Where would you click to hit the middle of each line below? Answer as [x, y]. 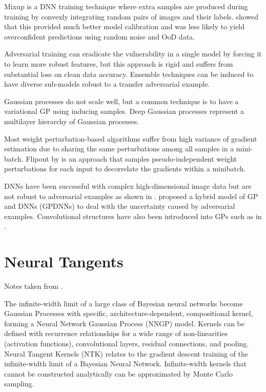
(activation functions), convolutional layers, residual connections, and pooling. [127, 343]
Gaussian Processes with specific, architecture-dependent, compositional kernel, [129, 313]
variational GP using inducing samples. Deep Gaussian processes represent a [124, 111]
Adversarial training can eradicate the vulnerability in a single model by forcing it [133, 54]
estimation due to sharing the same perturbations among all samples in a [119, 149]
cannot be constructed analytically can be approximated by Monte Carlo [118, 373]
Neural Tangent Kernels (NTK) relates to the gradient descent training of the [126, 353]
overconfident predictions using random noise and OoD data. [99, 36]
